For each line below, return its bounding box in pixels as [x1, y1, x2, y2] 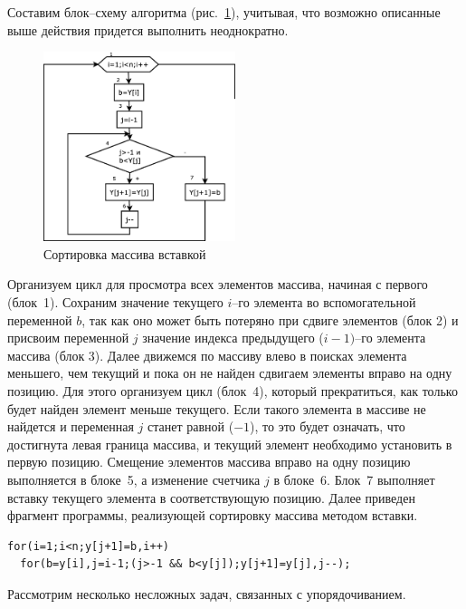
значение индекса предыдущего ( [142, 328, 324, 347]
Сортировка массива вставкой [43, 244, 206, 263]
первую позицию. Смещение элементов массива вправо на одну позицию [7, 452, 411, 471]
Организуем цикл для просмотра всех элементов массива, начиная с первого [7, 275, 428, 294]
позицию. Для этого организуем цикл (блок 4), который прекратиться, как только [7, 382, 458, 401]
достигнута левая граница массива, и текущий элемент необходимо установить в [7, 434, 452, 453]
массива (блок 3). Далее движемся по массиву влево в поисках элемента [7, 345, 407, 364]
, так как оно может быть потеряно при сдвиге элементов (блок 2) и [81, 310, 459, 329]
